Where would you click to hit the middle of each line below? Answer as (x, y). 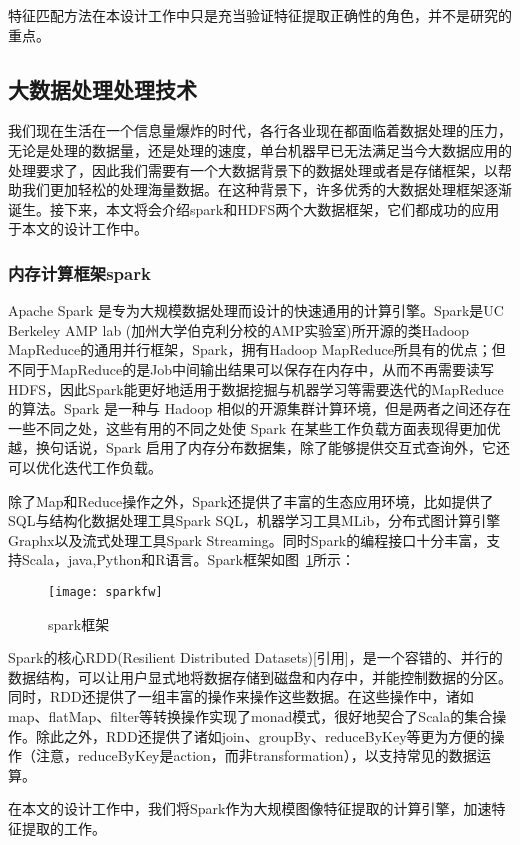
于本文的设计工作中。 (78, 228)
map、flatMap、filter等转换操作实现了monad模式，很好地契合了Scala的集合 (250, 715)
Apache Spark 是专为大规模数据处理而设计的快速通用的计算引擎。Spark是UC (256, 310)
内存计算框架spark (79, 272)
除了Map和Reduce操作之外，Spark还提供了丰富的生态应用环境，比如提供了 (251, 500)
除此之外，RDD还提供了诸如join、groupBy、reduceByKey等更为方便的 (263, 735)
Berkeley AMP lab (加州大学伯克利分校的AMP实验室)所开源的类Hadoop (239, 329)
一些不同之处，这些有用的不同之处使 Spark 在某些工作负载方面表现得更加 (247, 427)
